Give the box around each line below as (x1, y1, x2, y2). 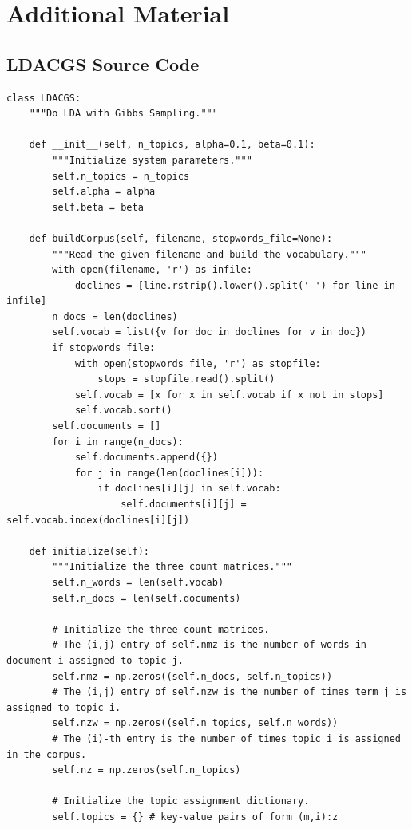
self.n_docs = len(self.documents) (52, 592, 241, 604)
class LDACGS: (6, 92, 81, 104)
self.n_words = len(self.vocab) (52, 576, 224, 588)
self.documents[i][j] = (121, 499, 247, 511)
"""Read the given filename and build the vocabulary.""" (52, 248, 367, 260)
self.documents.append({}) (74, 452, 218, 464)
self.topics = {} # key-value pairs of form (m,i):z (52, 811, 339, 823)
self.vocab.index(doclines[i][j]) (6, 514, 190, 526)
